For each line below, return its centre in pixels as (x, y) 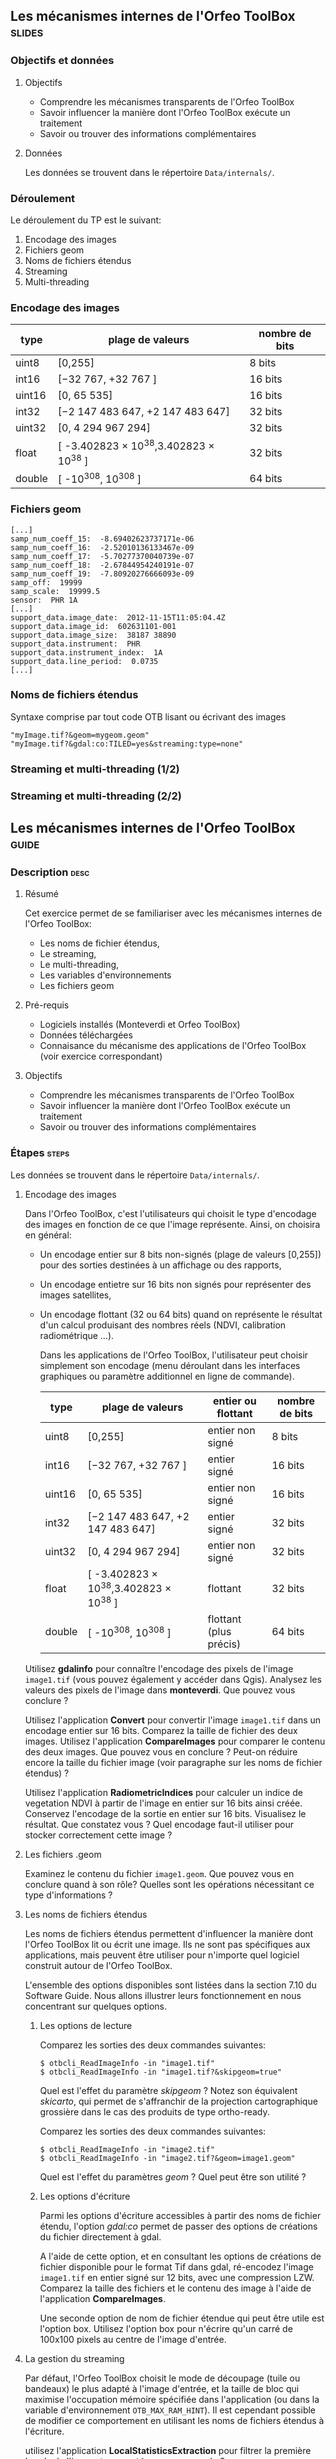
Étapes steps (40, 1153)
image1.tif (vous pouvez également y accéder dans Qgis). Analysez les (173, 1680)
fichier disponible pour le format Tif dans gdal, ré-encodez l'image (176, 2267)
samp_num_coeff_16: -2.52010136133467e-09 (102, 547)
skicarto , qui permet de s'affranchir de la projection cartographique (178, 2101)
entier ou (234, 1401)
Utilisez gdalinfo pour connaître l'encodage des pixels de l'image (159, 1669)
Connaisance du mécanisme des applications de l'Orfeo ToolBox (173, 1046)
